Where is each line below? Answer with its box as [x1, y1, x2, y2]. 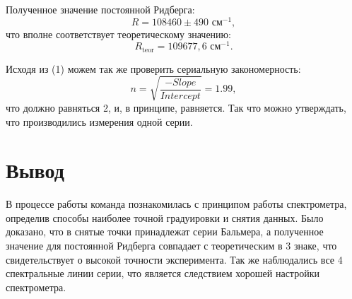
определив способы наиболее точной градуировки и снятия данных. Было [6, 210, 324, 225]
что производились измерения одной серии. [6, 114, 193, 129]
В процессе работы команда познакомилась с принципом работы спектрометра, [6, 197, 347, 211]
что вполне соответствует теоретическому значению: [6, 26, 231, 41]
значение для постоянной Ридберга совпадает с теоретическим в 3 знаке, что [6, 238, 337, 253]
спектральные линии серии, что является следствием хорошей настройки [6, 266, 319, 281]
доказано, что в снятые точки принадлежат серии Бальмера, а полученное [6, 224, 324, 239]
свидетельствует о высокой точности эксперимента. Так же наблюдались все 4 [6, 252, 343, 266]
